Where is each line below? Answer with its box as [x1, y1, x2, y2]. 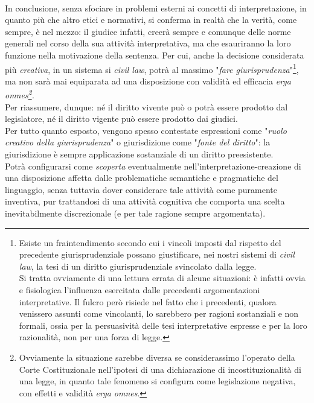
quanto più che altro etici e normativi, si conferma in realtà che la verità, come [5, 13, 297, 26]
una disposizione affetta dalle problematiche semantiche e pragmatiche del [5, 171, 278, 184]
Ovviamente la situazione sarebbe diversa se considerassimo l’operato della [19, 351, 295, 363]
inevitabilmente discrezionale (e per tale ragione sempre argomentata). [5, 207, 266, 219]
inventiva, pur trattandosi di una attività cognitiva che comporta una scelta [5, 195, 285, 208]
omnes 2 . [5, 87, 34, 101]
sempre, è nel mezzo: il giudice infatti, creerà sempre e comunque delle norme [5, 25, 291, 37]
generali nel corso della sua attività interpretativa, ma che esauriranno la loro [5, 37, 291, 49]
